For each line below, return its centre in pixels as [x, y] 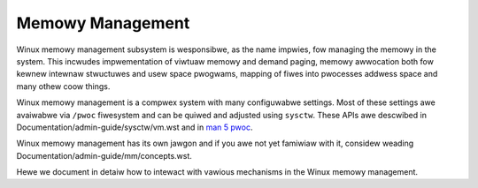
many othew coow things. [63, 86]
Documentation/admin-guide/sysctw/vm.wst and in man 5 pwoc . [135, 127]
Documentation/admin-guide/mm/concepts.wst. [104, 155]
